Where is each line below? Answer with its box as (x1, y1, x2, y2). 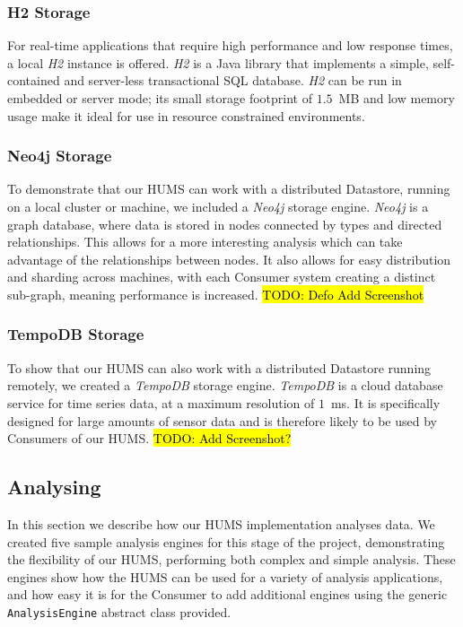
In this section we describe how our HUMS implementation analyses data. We (7, 514, 435, 533)
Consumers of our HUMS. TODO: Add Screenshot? (7, 429, 292, 448)
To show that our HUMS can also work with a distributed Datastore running (7, 358, 432, 377)
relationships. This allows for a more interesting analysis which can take (7, 232, 403, 251)
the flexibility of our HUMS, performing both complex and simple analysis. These (7, 550, 456, 569)
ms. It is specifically (330, 393, 441, 412)
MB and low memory (338, 89, 455, 107)
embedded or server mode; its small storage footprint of (7, 89, 312, 107)
